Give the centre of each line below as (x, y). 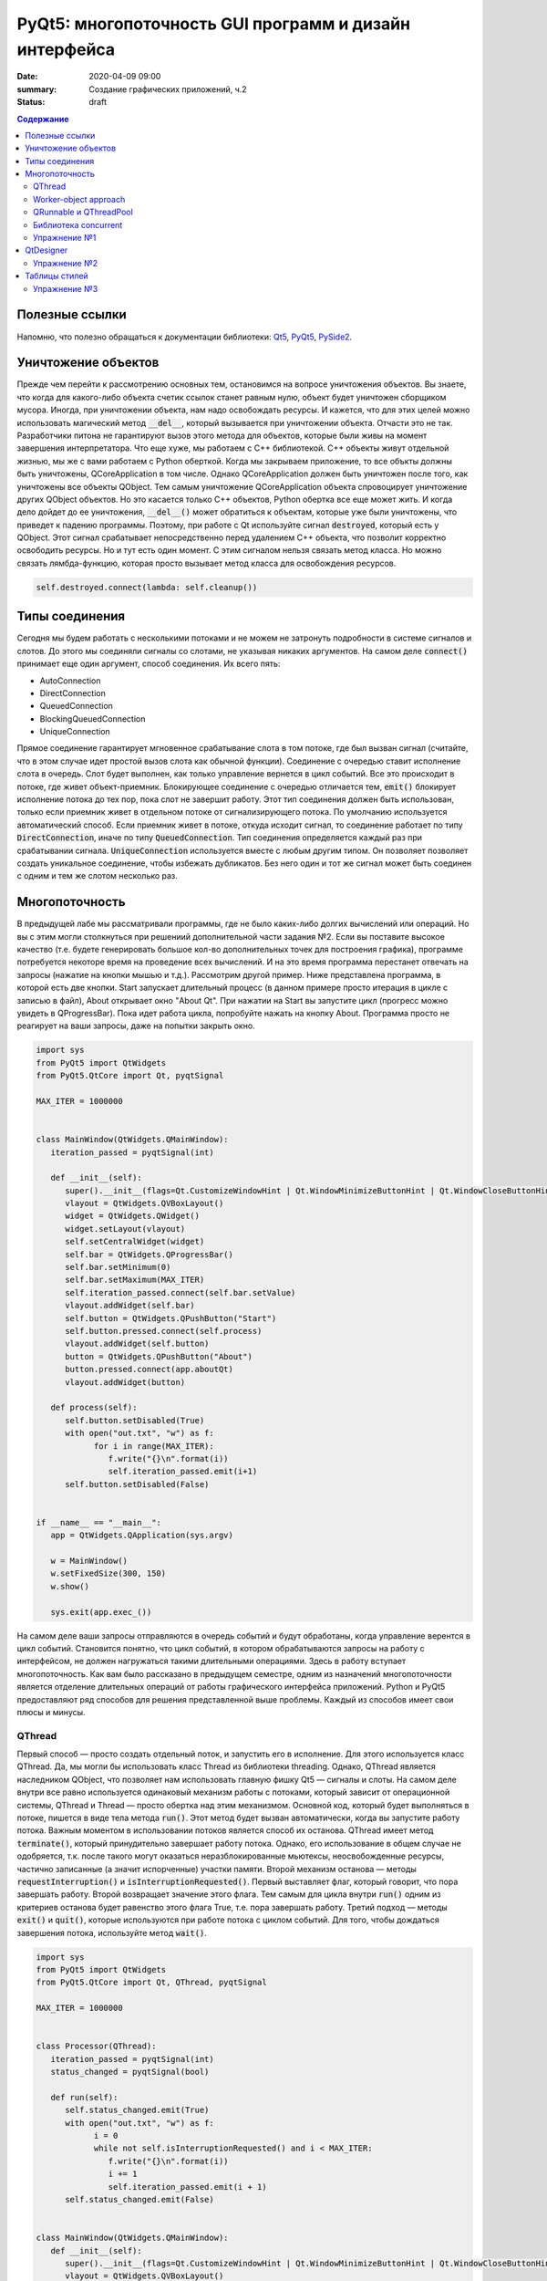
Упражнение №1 (65, 238)
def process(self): (94, 1408)
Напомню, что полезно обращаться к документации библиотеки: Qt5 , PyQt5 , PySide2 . (185, 337)
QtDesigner (46, 250)
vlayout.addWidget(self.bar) (130, 1306)
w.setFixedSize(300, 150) (108, 1573)
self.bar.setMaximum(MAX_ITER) (135, 1280)
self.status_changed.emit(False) (139, 2199)
